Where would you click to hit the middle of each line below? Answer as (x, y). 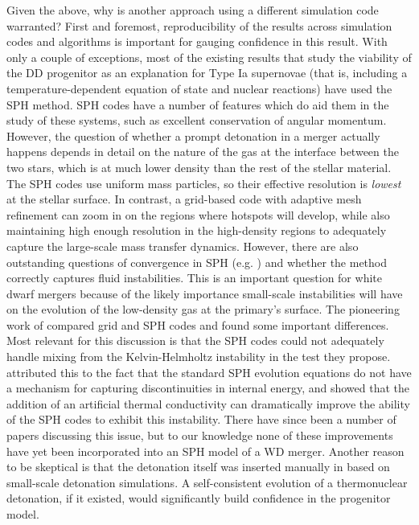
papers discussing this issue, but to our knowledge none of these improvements (200, 435)
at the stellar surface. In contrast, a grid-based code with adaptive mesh (184, 199)
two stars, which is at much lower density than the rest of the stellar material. (199, 167)
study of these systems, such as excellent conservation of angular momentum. (197, 120)
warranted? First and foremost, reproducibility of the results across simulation (199, 25)
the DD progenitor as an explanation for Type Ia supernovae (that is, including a (207, 73)
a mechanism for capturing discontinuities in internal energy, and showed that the (208, 388)
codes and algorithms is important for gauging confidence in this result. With (197, 41)
